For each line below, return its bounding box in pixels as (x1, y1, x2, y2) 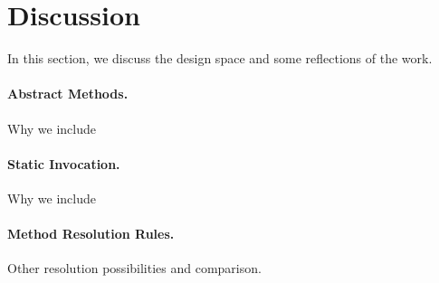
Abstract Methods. (7, 84, 129, 103)
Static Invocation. (7, 154, 120, 173)
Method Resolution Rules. (7, 224, 175, 243)
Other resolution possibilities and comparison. (7, 259, 262, 278)
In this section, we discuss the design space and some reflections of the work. (7, 49, 433, 68)
